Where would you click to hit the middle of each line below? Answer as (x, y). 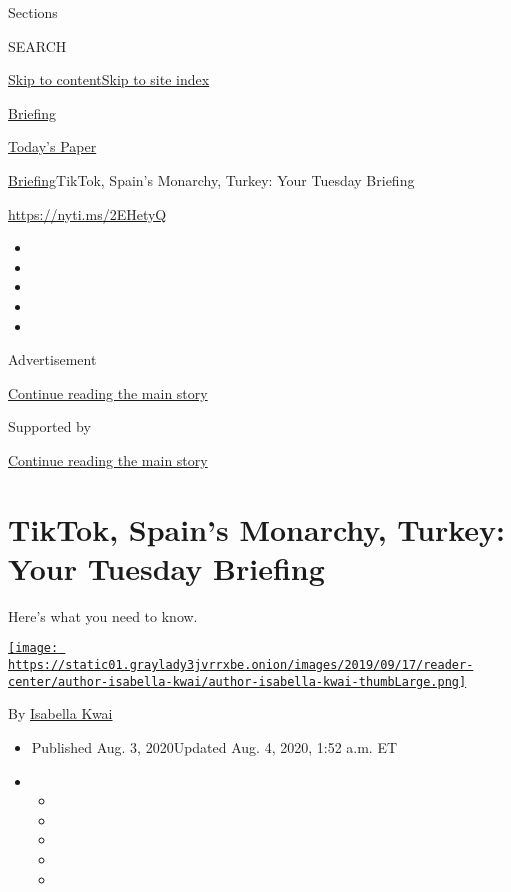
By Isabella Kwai (60, 713)
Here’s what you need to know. (103, 615)
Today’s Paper (52, 146)
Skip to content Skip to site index (109, 79)
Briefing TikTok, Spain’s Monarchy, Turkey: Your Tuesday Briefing (211, 179)
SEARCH (37, 45)
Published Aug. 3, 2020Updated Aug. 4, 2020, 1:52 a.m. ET (214, 746)
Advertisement (52, 359)
